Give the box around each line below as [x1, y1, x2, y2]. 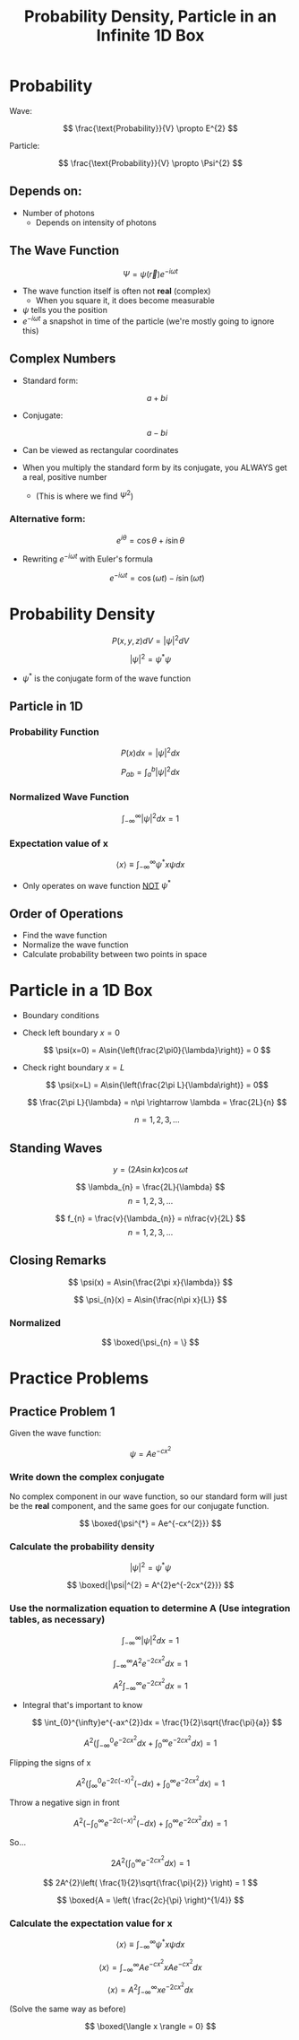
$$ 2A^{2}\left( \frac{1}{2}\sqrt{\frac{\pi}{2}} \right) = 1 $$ [43, 1877, 258, 1887]
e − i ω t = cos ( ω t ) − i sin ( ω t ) [109, 571, 205, 583]
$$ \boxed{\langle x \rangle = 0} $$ [84, 2021, 217, 2032]
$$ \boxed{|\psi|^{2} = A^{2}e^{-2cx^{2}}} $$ [66, 1579, 235, 1590]
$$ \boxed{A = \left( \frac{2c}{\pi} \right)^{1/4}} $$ [56, 1895, 244, 1905]
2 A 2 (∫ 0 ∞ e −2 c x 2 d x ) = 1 [110, 1854, 191, 1870]
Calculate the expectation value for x [9, 1917, 173, 1930]
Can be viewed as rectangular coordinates [21, 444, 179, 455]
